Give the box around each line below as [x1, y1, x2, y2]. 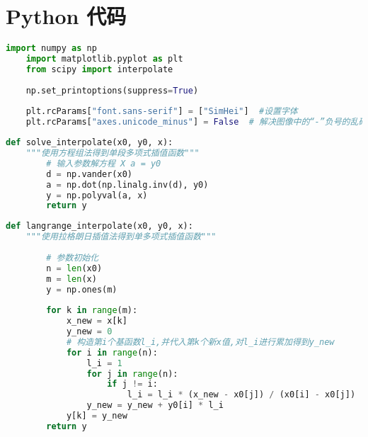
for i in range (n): [66, 347, 158, 358]
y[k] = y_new [66, 411, 127, 421]
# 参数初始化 [46, 252, 99, 263]
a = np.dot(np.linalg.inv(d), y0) [46, 179, 209, 190]
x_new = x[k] [66, 316, 127, 327]
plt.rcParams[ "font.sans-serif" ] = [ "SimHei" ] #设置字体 [25, 106, 298, 117]
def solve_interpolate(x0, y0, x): [6, 137, 173, 148]
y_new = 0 [66, 327, 113, 336]
